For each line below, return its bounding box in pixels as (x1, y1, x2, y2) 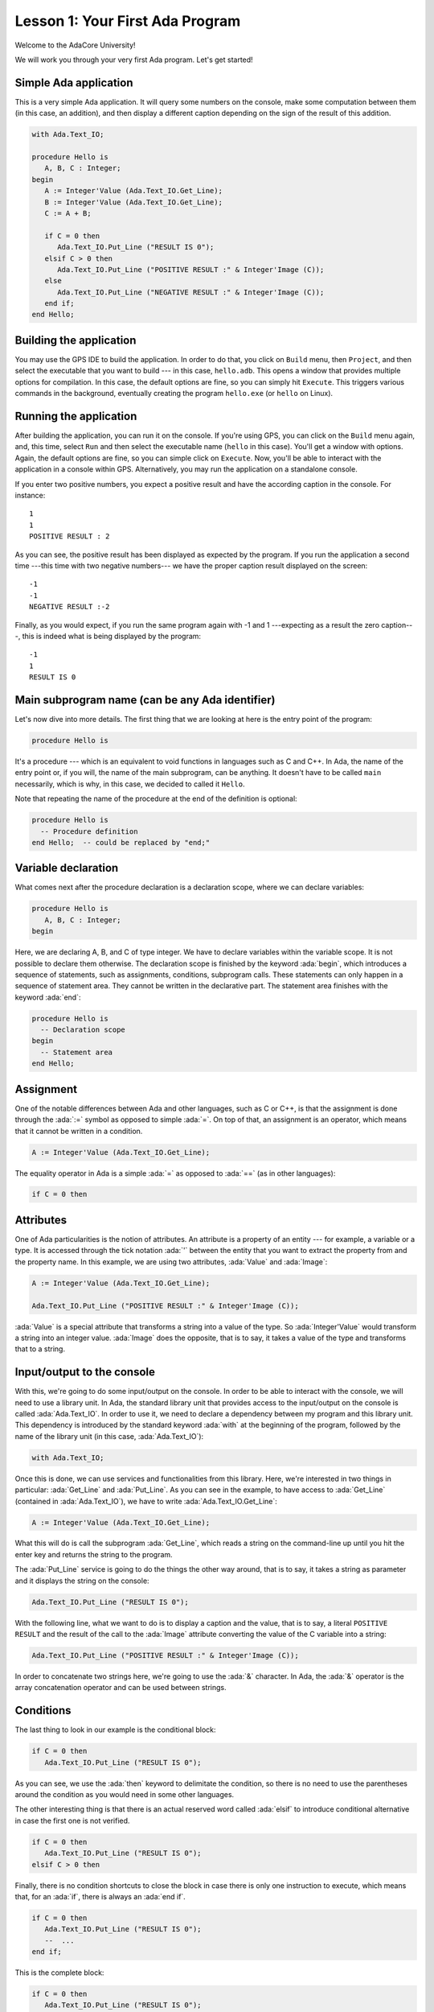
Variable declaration (14, 861, 119, 875)
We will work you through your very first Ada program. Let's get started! (14, 55, 253, 64)
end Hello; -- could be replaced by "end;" (31, 838, 211, 847)
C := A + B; (44, 208, 92, 217)
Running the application (14, 409, 137, 423)
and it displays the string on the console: (14, 1576, 149, 1585)
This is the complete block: (14, 1968, 104, 1977)
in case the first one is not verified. (14, 1816, 130, 1825)
